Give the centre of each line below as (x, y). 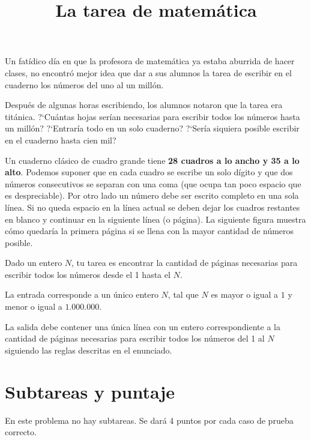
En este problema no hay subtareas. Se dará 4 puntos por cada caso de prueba (149, 420)
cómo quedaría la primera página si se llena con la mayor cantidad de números (149, 231)
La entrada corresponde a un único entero (82, 294)
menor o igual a (34, 306)
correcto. (21, 432)
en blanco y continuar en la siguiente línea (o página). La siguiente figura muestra (155, 219)
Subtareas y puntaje (90, 391)
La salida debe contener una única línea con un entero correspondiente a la (143, 326)
